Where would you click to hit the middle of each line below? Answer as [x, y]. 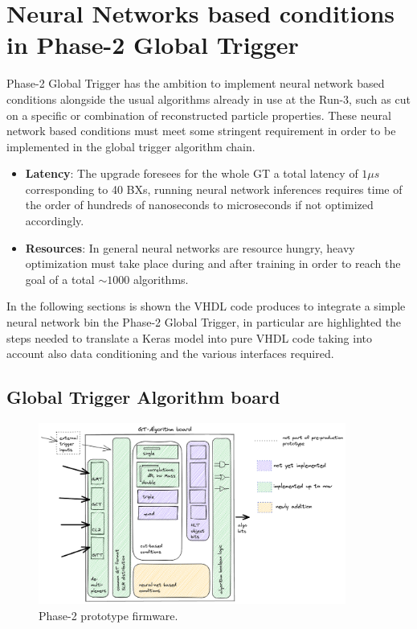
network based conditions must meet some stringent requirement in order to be [201, 131]
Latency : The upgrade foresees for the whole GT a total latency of [192, 173]
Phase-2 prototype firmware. [108, 616]
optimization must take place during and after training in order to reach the [213, 263]
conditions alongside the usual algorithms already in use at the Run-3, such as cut [208, 99]
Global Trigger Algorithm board [143, 397]
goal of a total [60, 279]
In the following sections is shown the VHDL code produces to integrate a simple [206, 306]
